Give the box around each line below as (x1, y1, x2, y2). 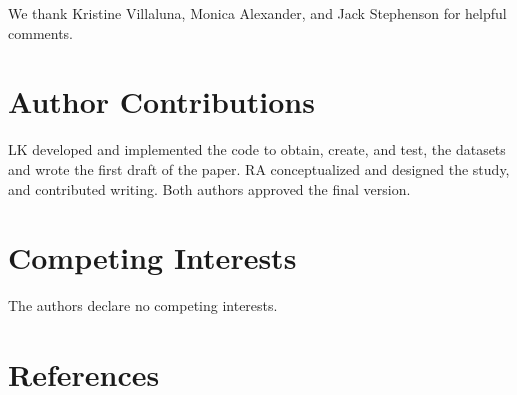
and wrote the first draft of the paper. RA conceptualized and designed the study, (8, 158, 510, 179)
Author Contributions (8, 81, 315, 122)
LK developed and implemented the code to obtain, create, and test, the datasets (8, 139, 506, 160)
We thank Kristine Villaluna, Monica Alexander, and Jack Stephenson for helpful (8, 3, 507, 23)
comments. (8, 22, 74, 43)
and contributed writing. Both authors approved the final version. (8, 178, 411, 199)
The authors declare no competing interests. (8, 295, 278, 316)
